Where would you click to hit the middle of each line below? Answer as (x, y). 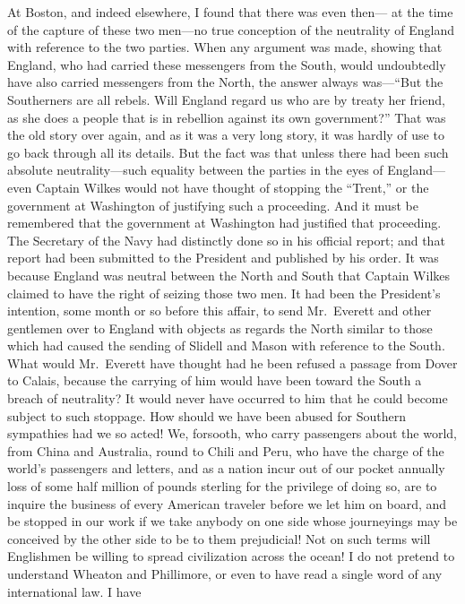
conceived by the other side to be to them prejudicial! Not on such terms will (219, 538)
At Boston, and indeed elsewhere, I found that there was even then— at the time (230, 12)
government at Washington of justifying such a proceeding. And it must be (213, 205)
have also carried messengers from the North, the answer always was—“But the (225, 82)
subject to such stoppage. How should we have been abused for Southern (207, 415)
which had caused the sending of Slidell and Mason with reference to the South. (226, 345)
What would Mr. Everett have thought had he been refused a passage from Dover (232, 362)
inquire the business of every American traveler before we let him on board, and (227, 503)
